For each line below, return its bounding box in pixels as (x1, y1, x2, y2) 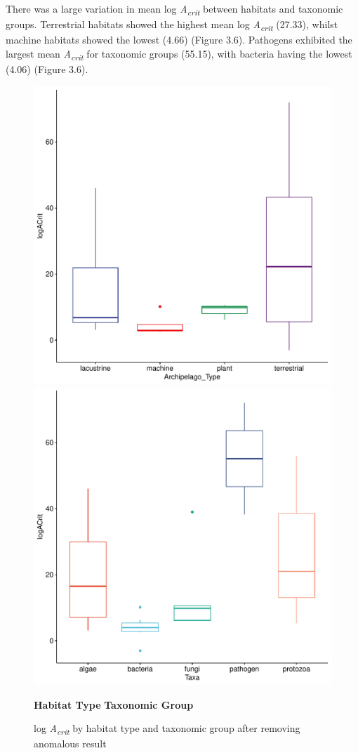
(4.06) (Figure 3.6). (6, 61, 88, 76)
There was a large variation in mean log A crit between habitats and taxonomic (6, 1, 343, 18)
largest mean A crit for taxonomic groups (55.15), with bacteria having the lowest (6, 46, 352, 63)
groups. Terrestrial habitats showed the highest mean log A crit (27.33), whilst (6, 17, 338, 33)
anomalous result (34, 736, 107, 751)
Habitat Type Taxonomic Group (34, 697, 194, 712)
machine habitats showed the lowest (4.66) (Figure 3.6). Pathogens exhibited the (6, 32, 352, 47)
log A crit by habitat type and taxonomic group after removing (34, 721, 300, 738)
